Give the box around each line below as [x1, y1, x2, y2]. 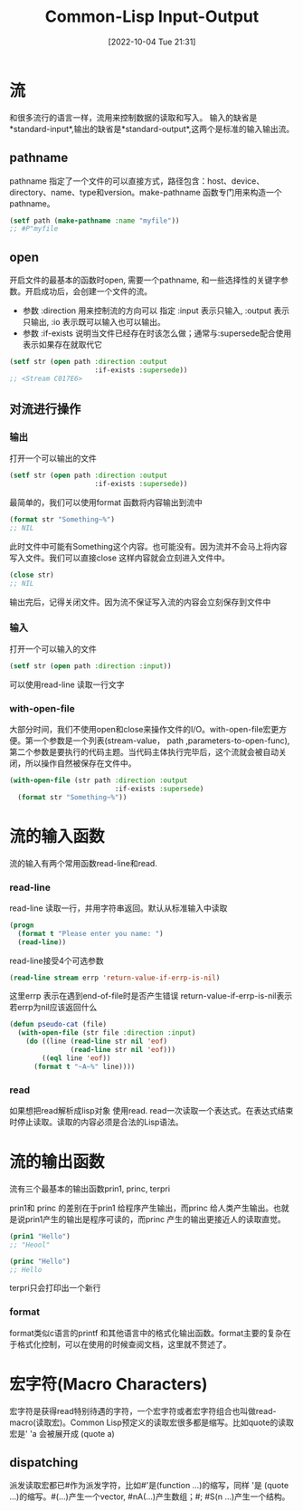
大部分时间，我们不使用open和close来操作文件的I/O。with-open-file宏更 [9, 724, 279, 735]
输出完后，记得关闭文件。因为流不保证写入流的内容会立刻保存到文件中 [9, 596, 271, 607]
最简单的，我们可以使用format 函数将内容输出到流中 [9, 497, 204, 508]
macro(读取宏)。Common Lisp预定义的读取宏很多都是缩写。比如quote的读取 [9, 1417, 294, 1428]
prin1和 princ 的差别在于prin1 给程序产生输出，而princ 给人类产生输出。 [9, 1202, 274, 1213]
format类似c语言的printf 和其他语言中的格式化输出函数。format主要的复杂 [9, 1327, 283, 1338]
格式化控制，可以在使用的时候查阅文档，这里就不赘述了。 [16, 1338, 232, 1350]
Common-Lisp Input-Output [44, 6, 260, 27]
